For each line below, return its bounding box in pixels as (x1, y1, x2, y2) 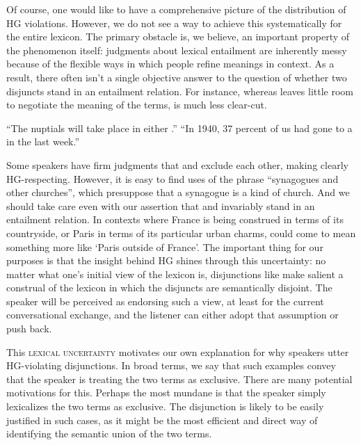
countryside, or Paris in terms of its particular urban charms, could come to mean (6, 225, 356, 240)
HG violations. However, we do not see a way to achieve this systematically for (6, 15, 342, 30)
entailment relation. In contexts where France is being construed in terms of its (6, 212, 344, 227)
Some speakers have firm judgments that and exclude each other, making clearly (6, 157, 348, 172)
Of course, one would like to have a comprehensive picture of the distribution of (6, 2, 346, 16)
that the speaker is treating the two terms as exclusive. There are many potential (6, 371, 353, 386)
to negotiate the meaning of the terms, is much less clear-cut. (6, 97, 267, 112)
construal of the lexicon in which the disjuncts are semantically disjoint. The (6, 280, 332, 295)
